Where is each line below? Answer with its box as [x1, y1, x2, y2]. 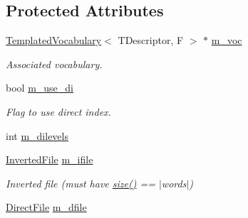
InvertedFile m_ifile [6, 152, 93, 167]
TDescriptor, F [118, 33, 184, 48]
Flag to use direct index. [6, 104, 111, 119]
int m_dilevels [6, 128, 68, 143]
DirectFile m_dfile [6, 200, 87, 214]
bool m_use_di [6, 80, 73, 95]
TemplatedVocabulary [6, 33, 102, 48]
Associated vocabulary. [6, 56, 103, 71]
